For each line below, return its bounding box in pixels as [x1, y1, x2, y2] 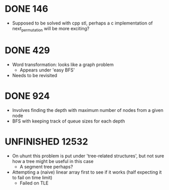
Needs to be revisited [12, 72, 58, 78]
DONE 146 [5, 3, 48, 15]
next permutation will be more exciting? [12, 25, 90, 33]
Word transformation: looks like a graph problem [12, 61, 114, 67]
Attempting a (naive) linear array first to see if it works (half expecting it [12, 169, 162, 175]
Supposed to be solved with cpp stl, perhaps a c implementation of [12, 20, 153, 26]
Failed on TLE [19, 180, 49, 186]
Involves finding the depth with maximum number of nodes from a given [12, 107, 163, 113]
